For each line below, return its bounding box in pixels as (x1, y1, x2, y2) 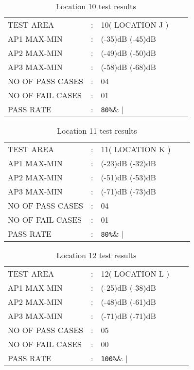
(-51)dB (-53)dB (101, 172, 156, 183)
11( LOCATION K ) (101, 143, 171, 155)
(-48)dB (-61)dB (101, 296, 156, 307)
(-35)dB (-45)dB (101, 33, 156, 44)
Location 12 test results (56, 249, 137, 261)
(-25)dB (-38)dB (101, 282, 156, 293)
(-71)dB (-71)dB (101, 310, 156, 321)
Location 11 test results (57, 125, 137, 136)
